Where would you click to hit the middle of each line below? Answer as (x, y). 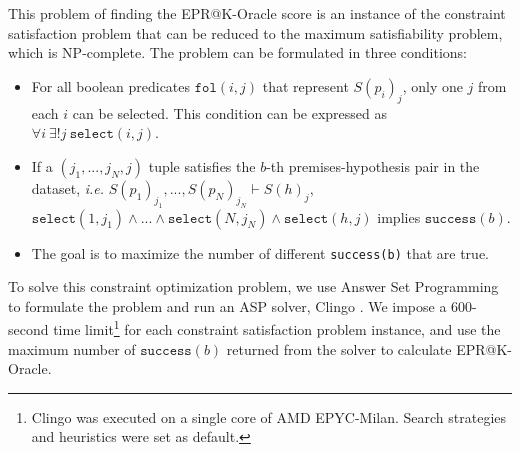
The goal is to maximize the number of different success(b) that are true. (260, 252)
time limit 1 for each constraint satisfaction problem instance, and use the (277, 328)
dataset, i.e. (68, 187)
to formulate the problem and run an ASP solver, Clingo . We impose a (227, 305)
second (28, 329)
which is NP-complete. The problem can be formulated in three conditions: (237, 52)
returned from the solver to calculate (339, 348)
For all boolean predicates (111, 85)
